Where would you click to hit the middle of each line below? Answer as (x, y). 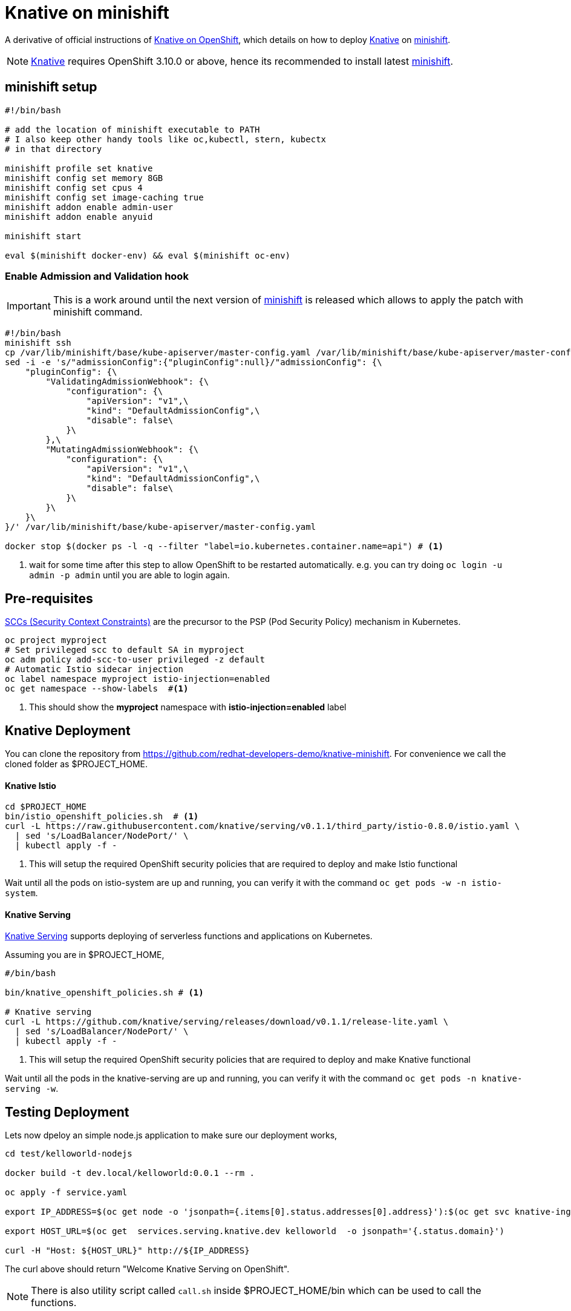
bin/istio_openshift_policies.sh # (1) (102, 817)
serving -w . (32, 1089)
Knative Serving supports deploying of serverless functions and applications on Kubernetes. (189, 936)
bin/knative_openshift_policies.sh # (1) (104, 993)
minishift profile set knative (79, 168)
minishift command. (98, 312)
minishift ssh (38, 343)
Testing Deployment (67, 1112)
